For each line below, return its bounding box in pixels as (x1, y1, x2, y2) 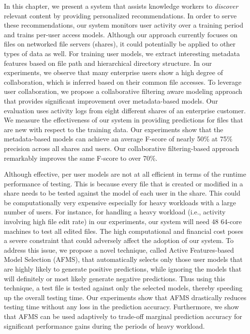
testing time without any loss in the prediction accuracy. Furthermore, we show (4, 302, 239, 312)
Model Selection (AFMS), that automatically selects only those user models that (4, 254, 243, 264)
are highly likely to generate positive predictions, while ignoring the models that (4, 264, 242, 274)
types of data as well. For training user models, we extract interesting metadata (4, 48, 240, 58)
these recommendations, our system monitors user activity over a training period (4, 20, 243, 30)
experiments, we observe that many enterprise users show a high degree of (4, 67, 223, 77)
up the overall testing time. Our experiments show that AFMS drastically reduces (4, 292, 247, 302)
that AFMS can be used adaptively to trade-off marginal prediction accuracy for (4, 311, 242, 321)
